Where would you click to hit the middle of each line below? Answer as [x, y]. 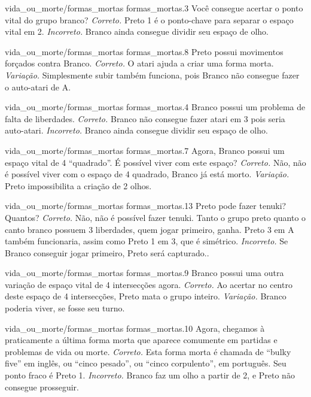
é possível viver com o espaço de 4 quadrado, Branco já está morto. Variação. [147, 174]
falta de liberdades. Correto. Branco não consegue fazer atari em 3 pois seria [145, 118]
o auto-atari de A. [38, 87]
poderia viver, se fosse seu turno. [65, 308]
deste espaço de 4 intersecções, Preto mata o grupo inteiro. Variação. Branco [146, 296]
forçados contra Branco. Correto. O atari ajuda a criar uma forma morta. [139, 63]
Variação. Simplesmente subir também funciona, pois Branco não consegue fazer [152, 75]
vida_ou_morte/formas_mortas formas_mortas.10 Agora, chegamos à [135, 328]
